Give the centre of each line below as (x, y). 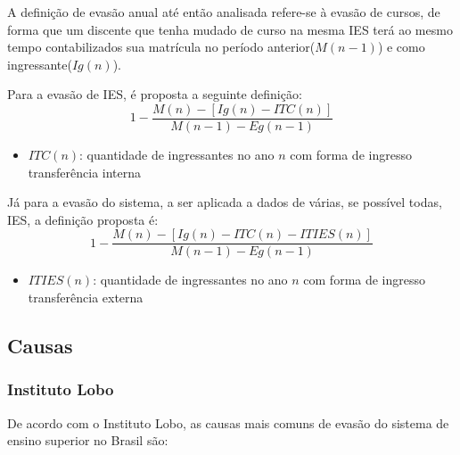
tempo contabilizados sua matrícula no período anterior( (161, 47)
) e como (401, 47)
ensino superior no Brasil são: (88, 440)
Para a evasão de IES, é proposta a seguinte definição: (155, 94)
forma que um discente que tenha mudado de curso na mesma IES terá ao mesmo (230, 29)
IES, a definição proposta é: (83, 219)
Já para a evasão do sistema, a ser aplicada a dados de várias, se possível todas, (225, 202)
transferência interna (85, 172)
